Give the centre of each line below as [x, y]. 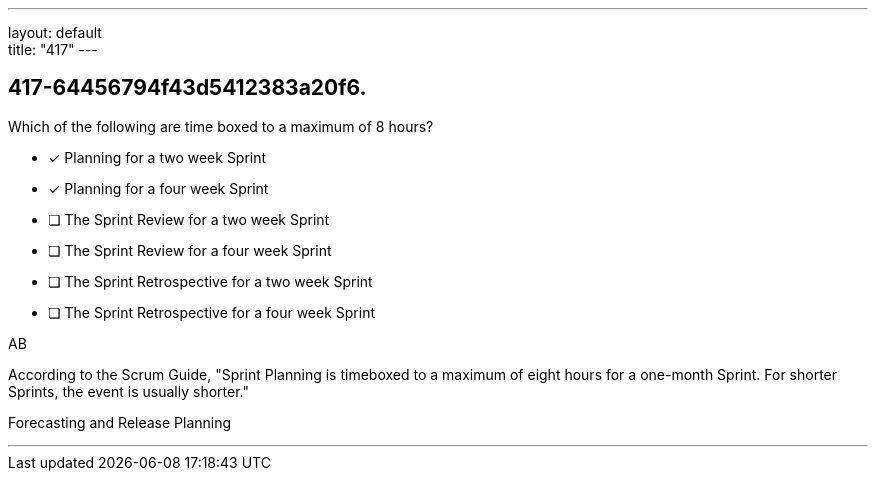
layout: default [55, 32]
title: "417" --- [53, 49]
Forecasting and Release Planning [120, 422]
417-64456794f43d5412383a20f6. [187, 88]
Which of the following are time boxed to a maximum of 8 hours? [221, 126]
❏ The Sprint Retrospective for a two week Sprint [210, 281]
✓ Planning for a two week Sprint [157, 157]
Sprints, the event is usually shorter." [128, 391]
